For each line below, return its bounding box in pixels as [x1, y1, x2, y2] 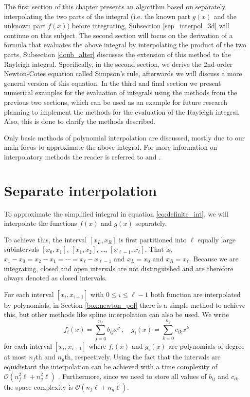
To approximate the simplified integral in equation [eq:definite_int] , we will [4, 208, 229, 218]
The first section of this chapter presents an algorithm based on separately [4, 1, 226, 11]
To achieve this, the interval [4, 234, 87, 244]
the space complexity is [4, 381, 73, 392]
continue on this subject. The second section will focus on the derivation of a [4, 30, 233, 40]
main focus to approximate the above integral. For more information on [4, 142, 217, 152]
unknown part [4, 20, 46, 31]
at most [4, 351, 27, 361]
